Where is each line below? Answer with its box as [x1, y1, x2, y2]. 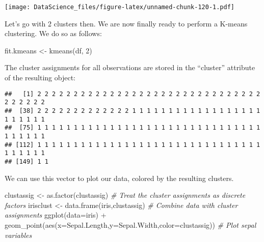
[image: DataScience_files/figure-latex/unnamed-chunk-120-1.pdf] [5, 4, 235, 11]
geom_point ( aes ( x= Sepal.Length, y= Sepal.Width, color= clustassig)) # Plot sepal [5, 219, 256, 230]
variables [5, 229, 32, 240]
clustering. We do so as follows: [5, 28, 102, 39]
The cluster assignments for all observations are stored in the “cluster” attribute [5, 62, 255, 73]
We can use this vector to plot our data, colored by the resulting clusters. [5, 172, 234, 183]
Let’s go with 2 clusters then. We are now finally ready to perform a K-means [5, 18, 248, 28]
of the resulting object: [5, 72, 75, 83]
